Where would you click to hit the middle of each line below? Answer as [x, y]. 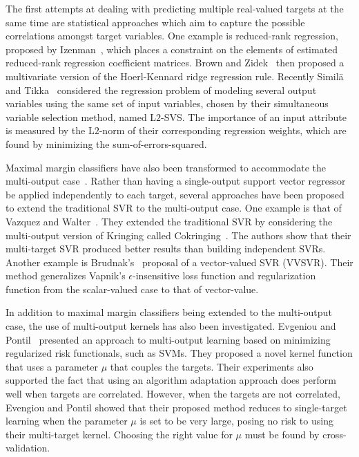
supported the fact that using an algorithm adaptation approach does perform [171, 380]
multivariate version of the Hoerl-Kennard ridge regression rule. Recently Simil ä [175, 76]
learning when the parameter [67, 421]
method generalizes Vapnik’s [66, 276]
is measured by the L [50, 130]
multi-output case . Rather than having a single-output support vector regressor [176, 181]
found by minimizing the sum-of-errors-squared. [106, 143]
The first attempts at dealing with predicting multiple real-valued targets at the [175, 8]
